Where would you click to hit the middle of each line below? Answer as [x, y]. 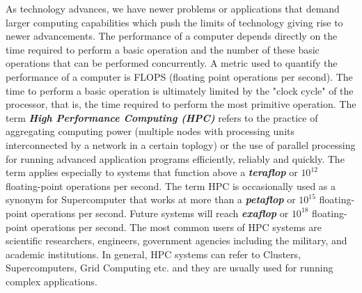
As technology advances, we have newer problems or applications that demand [173, 8]
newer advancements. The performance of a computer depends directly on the [172, 36]
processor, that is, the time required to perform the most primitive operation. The [181, 104]
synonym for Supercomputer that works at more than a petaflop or [151, 199]
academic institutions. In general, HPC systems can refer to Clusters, [153, 254]
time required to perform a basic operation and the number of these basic [163, 49]
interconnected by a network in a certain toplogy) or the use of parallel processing [181, 144]
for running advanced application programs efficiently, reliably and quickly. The [175, 158]
